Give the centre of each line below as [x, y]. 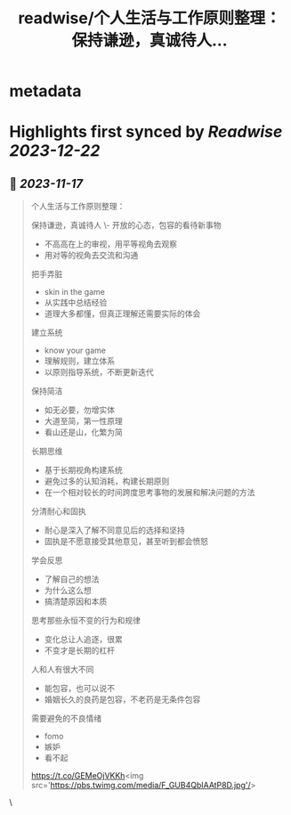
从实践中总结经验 [76, 303]
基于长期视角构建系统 [83, 470]
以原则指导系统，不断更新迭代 [99, 372]
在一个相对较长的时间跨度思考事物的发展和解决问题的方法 [150, 493]
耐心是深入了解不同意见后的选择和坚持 [114, 530]
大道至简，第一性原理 [83, 421]
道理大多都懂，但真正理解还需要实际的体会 [122, 314]
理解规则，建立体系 [80, 361]
